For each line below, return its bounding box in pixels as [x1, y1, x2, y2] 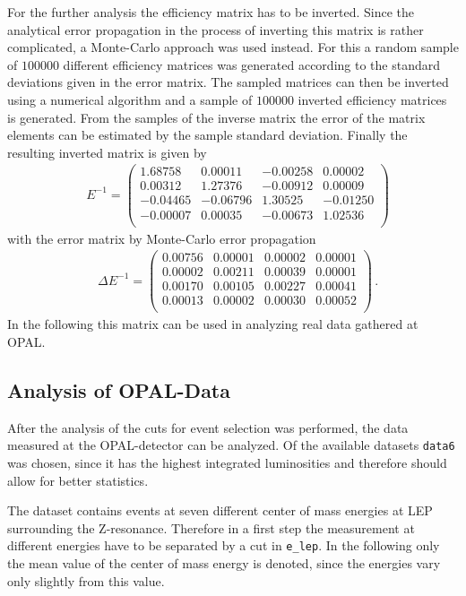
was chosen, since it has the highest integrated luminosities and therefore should [7, 453, 447, 472]
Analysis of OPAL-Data [7, 376, 230, 404]
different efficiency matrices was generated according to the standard [63, 55, 440, 73]
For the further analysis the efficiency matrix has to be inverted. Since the [7, 3, 415, 21]
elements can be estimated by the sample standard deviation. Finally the [7, 125, 408, 144]
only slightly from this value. [7, 571, 165, 590]
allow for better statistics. [7, 471, 149, 489]
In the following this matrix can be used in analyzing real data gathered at [7, 315, 419, 333]
